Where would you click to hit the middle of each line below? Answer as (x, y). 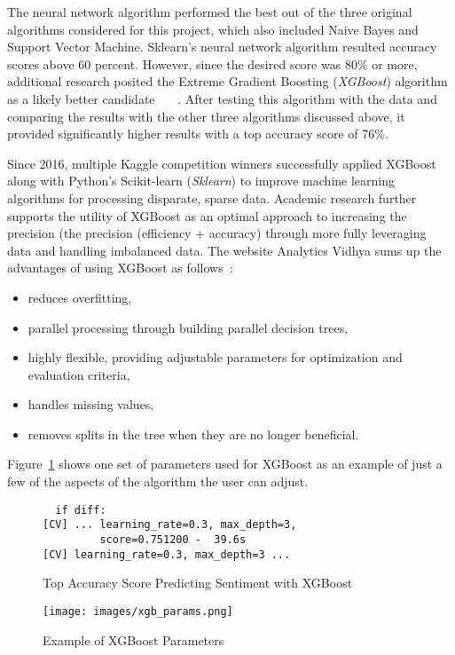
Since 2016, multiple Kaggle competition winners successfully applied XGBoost (222, 163)
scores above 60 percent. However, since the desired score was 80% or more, (212, 63)
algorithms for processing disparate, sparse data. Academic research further (212, 197)
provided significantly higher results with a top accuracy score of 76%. (198, 134)
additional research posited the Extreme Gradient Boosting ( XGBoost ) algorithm (227, 81)
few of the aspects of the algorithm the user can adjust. (158, 481)
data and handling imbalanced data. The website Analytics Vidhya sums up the (224, 250)
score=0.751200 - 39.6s (173, 539)
